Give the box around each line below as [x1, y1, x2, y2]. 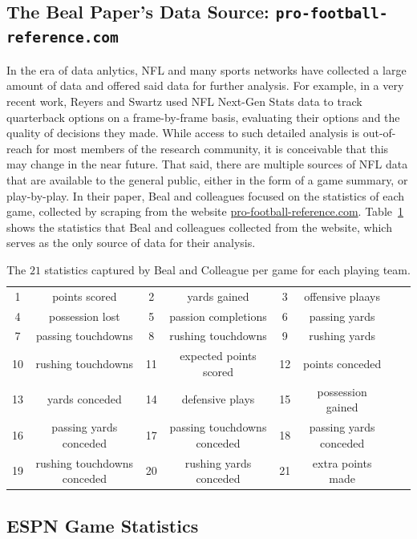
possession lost [49, 307, 120, 324]
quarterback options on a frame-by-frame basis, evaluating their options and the [6, 108, 400, 125]
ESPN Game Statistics [6, 513, 199, 537]
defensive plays [181, 391, 255, 407]
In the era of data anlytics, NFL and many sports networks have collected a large [6, 61, 407, 78]
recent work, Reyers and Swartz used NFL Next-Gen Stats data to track [6, 92, 362, 109]
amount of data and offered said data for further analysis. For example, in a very [6, 77, 404, 94]
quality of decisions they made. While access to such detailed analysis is [6, 124, 360, 141]
